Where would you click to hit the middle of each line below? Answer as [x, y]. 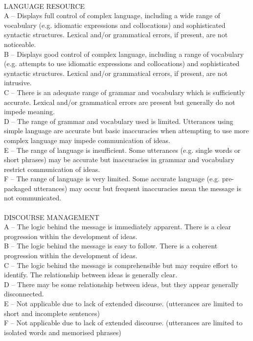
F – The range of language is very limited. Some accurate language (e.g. [112, 179]
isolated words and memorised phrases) [63, 332]
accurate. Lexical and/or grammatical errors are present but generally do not [120, 102]
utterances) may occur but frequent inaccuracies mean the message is [138, 188]
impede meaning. [29, 111]
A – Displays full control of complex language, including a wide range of [112, 15]
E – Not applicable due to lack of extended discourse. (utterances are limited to [123, 303]
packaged [18, 188]
